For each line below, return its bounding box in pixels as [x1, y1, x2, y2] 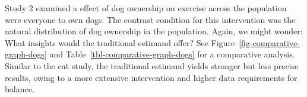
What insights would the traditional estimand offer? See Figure [5, 36, 235, 48]
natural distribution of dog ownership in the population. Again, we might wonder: [5, 25, 303, 37]
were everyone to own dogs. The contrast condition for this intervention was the [5, 13, 296, 25]
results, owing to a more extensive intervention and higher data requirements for [5, 71, 297, 83]
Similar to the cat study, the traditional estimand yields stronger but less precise [5, 59, 299, 72]
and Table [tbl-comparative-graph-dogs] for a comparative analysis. [49, 48, 295, 60]
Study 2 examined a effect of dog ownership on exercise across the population [5, 2, 287, 14]
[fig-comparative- [239, 36, 300, 48]
